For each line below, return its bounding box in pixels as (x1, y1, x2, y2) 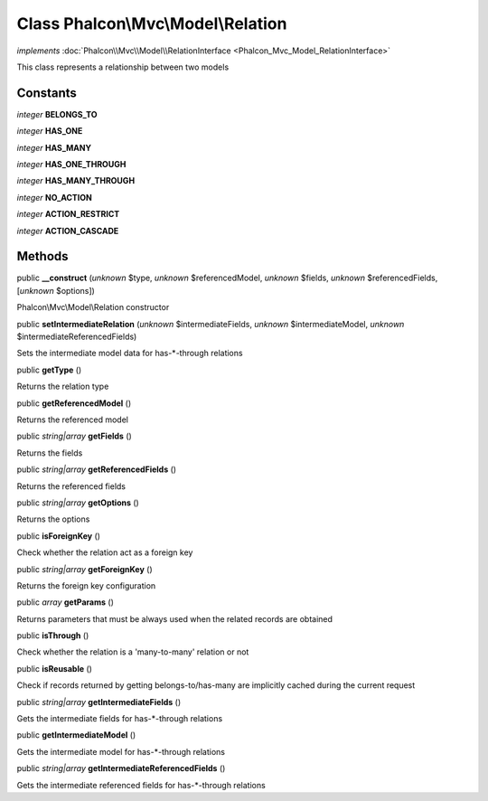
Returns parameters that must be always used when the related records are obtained (16, 613, 333, 624)
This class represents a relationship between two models (16, 61, 230, 72)
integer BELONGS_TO (16, 108, 99, 119)
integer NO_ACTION (16, 192, 92, 203)
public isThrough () (16, 630, 89, 641)
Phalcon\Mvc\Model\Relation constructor (16, 302, 170, 313)
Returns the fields (16, 448, 83, 458)
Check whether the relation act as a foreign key (16, 547, 193, 558)
